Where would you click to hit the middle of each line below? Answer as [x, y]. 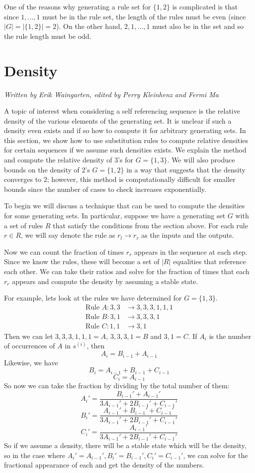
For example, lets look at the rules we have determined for [93, 298]
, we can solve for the [215, 455]
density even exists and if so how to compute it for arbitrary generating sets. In [125, 130]
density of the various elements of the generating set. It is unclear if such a [118, 120]
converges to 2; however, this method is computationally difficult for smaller [120, 179]
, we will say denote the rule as [68, 235]
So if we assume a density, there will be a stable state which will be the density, [125, 445]
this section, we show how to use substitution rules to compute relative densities [126, 140]
